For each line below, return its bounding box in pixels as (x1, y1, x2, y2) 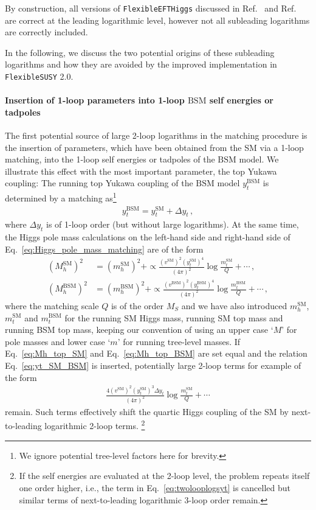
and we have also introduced (181, 299, 287, 312)
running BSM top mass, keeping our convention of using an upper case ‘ (5, 323, 273, 336)
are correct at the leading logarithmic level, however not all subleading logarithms (5, 13, 310, 26)
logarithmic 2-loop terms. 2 (44, 417, 145, 432)
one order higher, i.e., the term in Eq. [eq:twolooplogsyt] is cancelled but (19, 481, 290, 494)
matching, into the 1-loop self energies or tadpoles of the (5, 153, 215, 166)
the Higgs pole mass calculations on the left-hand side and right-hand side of (5, 231, 290, 243)
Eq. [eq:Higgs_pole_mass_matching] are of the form (5, 242, 204, 255)
